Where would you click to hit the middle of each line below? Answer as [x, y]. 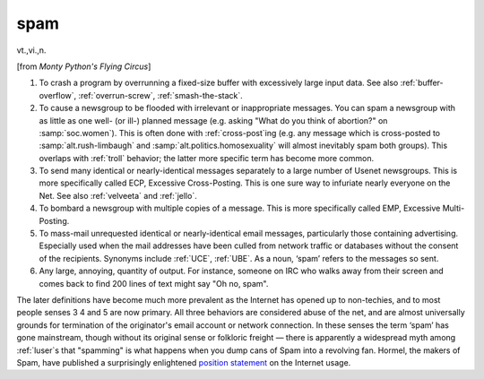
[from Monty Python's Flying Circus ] [84, 66]
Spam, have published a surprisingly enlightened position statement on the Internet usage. [184, 362]
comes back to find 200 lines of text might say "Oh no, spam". [154, 283]
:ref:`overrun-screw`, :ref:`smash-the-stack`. [161, 95]
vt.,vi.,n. [31, 50]
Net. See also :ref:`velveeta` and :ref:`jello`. [118, 195]
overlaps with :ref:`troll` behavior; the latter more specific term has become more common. [207, 158]
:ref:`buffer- [422, 83]
